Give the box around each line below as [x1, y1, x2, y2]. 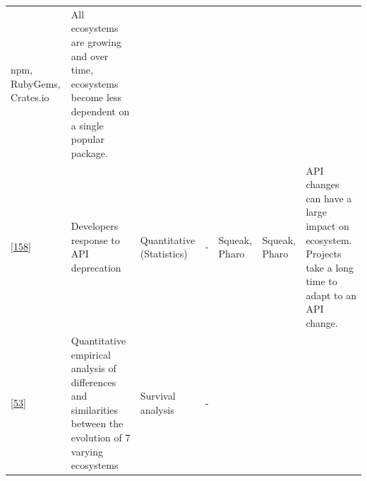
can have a [306, 190, 352, 205]
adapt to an [306, 287, 356, 302]
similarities [71, 402, 119, 417]
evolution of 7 [71, 430, 131, 445]
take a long [306, 260, 354, 274]
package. [71, 145, 108, 160]
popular [71, 132, 104, 146]
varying [71, 444, 103, 458]
